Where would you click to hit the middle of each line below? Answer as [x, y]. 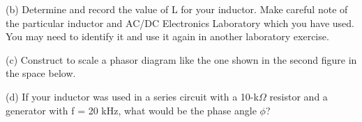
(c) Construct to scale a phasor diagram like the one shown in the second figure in [181, 59]
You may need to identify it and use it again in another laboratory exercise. [167, 36]
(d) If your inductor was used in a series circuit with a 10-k [132, 96]
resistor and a [299, 96]
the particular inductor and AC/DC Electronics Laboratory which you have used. [180, 23]
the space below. [41, 73]
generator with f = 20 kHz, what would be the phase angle [131, 110]
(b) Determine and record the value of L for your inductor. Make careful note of [177, 9]
